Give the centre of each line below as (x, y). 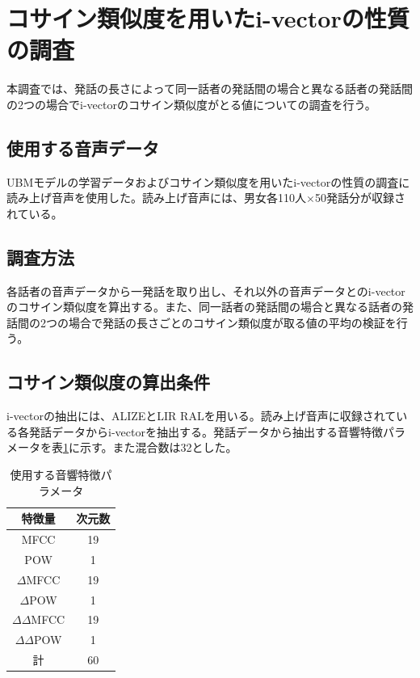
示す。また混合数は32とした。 (158, 447)
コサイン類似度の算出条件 (108, 382)
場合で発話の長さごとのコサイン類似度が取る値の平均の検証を (232, 322)
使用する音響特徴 (55, 475)
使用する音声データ (83, 147)
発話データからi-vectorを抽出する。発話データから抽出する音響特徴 (206, 431)
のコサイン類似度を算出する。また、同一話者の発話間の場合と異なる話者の (204, 307)
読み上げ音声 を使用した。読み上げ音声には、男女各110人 (156, 198)
